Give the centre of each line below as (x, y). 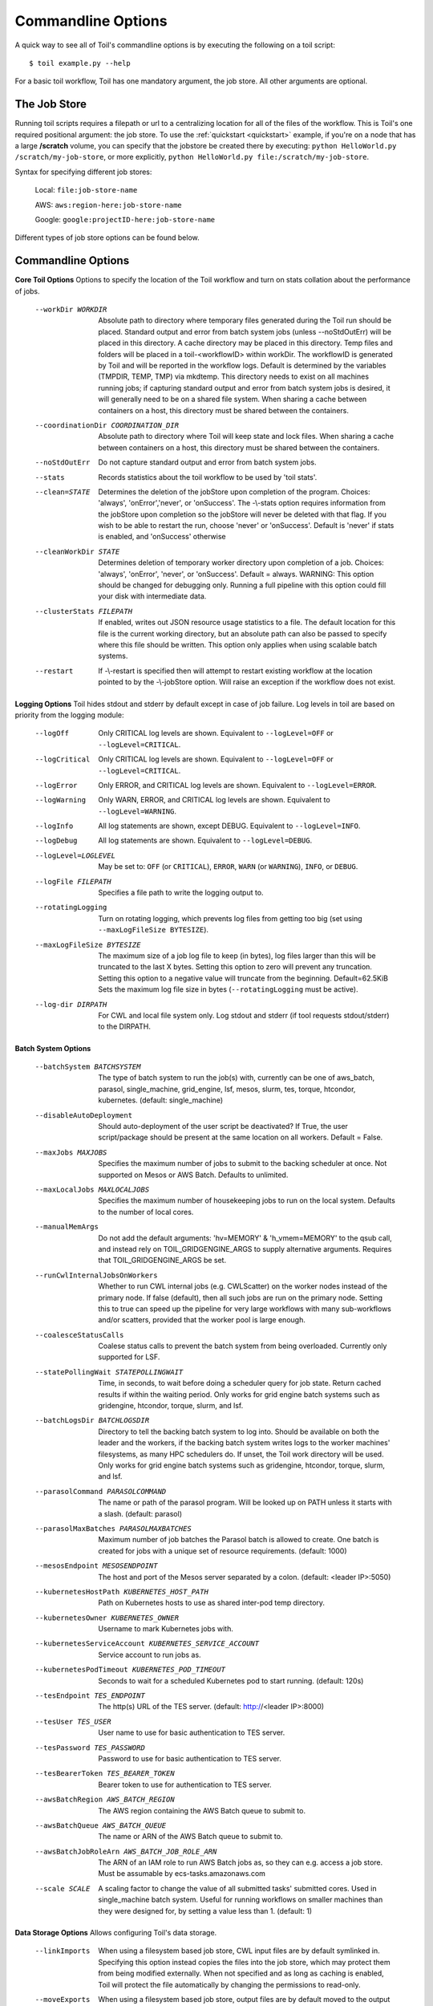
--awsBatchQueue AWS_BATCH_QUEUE (101, 1825)
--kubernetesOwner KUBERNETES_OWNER (107, 1618)
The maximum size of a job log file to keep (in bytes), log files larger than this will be (237, 956)
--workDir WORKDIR (71, 310)
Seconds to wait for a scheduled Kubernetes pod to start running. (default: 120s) (231, 1680)
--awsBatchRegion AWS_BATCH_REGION (105, 1800)
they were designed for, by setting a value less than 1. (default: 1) (205, 1911)
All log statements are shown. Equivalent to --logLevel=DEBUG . (205, 841)
